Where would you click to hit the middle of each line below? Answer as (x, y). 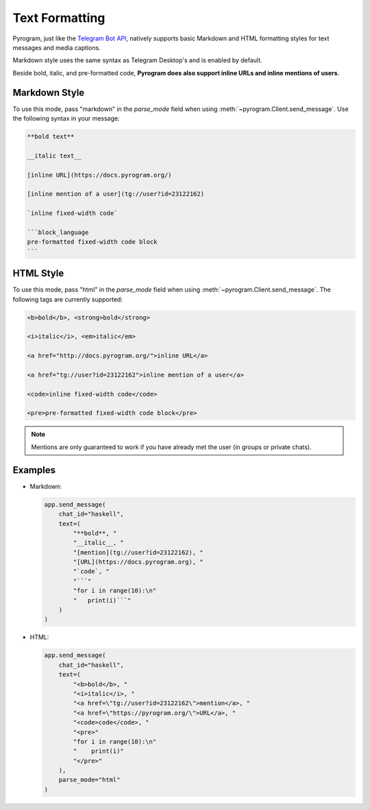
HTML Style (38, 274)
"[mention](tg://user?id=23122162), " (138, 552)
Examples (34, 470)
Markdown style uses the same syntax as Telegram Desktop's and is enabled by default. (138, 60)
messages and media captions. (57, 47)
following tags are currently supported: (68, 299)
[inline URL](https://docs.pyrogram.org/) (99, 175)
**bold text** (51, 137)
